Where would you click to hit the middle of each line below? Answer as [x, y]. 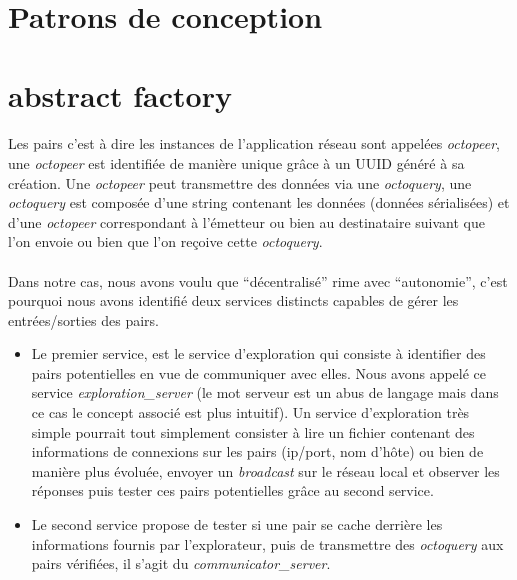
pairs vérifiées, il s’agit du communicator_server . [181, 563]
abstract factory [120, 94]
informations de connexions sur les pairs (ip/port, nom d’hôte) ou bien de [257, 451]
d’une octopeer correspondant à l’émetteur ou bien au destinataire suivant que [247, 221]
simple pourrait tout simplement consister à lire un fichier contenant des [253, 431]
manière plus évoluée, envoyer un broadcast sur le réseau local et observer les [265, 470]
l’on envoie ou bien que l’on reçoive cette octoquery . [165, 241]
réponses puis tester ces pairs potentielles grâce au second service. [232, 490]
